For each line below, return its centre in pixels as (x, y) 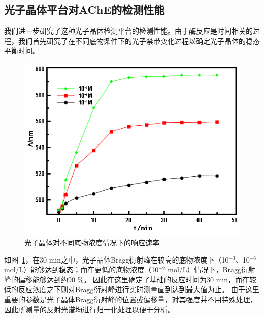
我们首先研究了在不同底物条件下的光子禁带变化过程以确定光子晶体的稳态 (139, 40)
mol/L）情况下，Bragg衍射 (211, 269)
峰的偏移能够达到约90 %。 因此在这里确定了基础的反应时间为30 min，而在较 (130, 279)
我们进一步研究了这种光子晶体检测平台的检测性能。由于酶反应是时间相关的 (128, 31)
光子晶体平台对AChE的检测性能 (85, 9)
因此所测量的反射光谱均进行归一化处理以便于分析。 (89, 309)
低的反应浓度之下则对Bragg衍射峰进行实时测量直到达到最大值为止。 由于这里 (132, 289)
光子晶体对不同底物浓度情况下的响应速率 (92, 242)
